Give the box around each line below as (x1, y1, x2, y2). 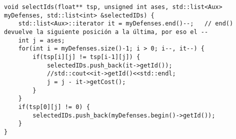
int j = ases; (18, 36, 65, 44)
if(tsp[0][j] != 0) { (18, 103, 90, 110)
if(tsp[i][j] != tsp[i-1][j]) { (32, 53, 140, 60)
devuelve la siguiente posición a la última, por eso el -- (4, 28, 208, 35)
